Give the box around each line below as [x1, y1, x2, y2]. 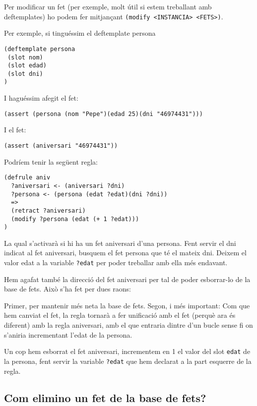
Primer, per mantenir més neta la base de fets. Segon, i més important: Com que [4, 300, 250, 310]
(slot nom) [7, 54, 43, 61]
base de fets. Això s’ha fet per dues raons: [4, 284, 131, 294]
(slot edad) [7, 62, 47, 69]
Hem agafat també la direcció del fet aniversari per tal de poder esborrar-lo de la [4, 274, 251, 284]
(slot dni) [7, 70, 43, 77]
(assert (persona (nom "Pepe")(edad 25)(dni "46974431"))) [4, 110, 203, 117]
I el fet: [4, 124, 26, 135]
